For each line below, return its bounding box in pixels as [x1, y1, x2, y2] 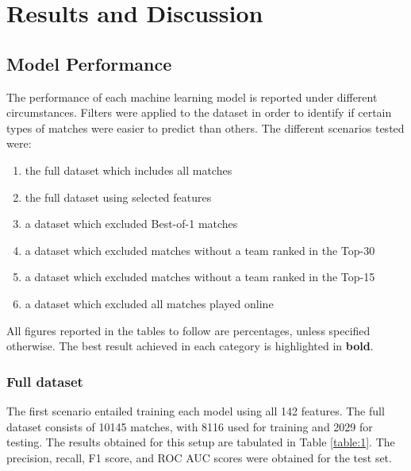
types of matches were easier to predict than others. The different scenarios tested [6, 119, 405, 136]
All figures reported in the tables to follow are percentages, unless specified [6, 322, 371, 338]
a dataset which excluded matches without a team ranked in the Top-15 [25, 268, 375, 285]
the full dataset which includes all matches [25, 161, 232, 178]
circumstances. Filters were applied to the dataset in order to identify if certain [6, 104, 392, 121]
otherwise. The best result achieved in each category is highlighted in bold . [6, 338, 374, 354]
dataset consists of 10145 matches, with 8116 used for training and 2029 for [6, 418, 373, 434]
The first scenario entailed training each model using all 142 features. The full [6, 402, 385, 419]
